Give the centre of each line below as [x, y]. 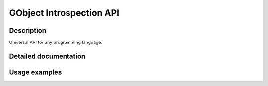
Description [28, 30]
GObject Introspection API [64, 13]
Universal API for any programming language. [56, 43]
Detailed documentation [47, 56]
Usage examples [35, 72]
